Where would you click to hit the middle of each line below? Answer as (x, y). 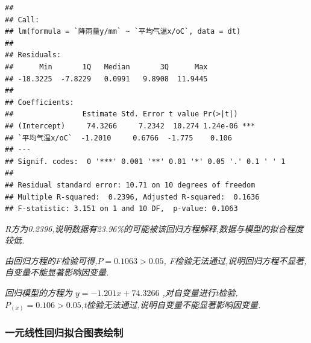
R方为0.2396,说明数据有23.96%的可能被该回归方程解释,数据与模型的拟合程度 (154, 228)
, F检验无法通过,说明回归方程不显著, (235, 260)
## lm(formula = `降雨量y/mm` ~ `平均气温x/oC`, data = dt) (123, 32)
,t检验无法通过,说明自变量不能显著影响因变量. (171, 304)
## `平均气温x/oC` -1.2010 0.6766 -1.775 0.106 (118, 138)
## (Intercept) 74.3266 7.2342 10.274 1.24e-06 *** (130, 126)
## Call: (22, 20)
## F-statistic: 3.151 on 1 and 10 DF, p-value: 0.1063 (121, 209)
